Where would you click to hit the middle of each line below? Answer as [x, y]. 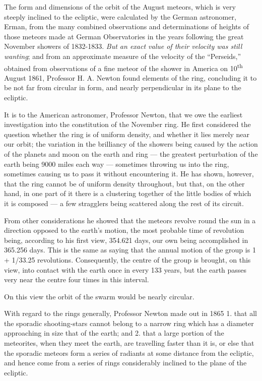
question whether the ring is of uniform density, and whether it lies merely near [127, 134]
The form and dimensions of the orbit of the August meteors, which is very [120, 7]
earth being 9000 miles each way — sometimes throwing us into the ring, [117, 164]
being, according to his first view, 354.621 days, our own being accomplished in [126, 240]
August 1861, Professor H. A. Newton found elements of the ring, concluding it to [130, 77]
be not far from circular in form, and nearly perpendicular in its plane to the [123, 87]
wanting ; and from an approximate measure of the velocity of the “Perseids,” [123, 56]
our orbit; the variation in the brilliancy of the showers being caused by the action [131, 144]
